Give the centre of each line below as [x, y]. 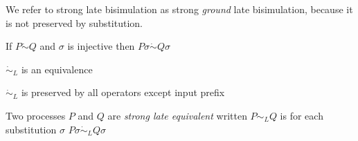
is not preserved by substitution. [74, 22]
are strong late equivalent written [177, 115]
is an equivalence [57, 69]
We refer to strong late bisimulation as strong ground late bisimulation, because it [179, 9]
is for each [302, 115]
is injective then [101, 46]
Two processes [36, 115]
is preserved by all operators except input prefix [123, 92]
